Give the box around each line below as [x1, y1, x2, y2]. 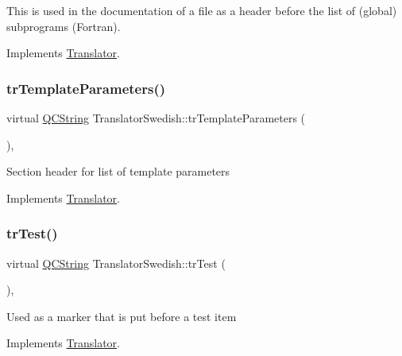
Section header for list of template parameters [6, 163, 230, 180]
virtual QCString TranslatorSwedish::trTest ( [6, 254, 226, 271]
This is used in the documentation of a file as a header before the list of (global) [6, 2, 397, 18]
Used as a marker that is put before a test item [6, 308, 237, 324]
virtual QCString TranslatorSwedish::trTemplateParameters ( [6, 110, 306, 126]
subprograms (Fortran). [6, 17, 121, 34]
